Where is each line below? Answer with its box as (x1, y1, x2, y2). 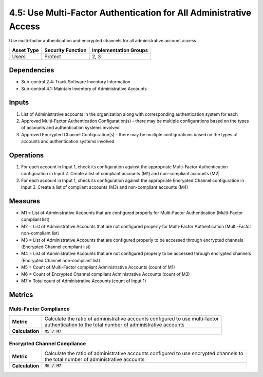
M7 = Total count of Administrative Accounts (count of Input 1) (21, 278, 146, 284)
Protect (44, 53, 61, 60)
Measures (9, 197, 40, 205)
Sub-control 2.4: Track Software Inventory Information (21, 79, 131, 85)
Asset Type (12, 47, 39, 54)
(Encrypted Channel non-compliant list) (21, 257, 101, 263)
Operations (9, 151, 44, 159)
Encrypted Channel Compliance (9, 340, 86, 347)
